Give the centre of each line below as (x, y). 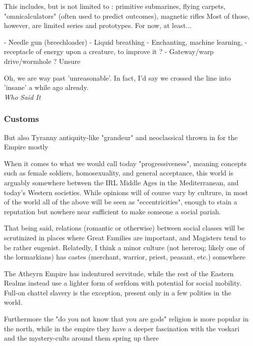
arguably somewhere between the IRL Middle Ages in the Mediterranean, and (121, 182)
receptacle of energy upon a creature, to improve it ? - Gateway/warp (109, 51)
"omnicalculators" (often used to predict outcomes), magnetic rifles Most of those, (127, 15)
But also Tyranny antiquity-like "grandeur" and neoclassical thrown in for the (121, 137)
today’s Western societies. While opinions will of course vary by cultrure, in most (126, 192)
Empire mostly (26, 147)
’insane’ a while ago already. (46, 87)
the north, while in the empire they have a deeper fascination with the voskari (122, 328)
